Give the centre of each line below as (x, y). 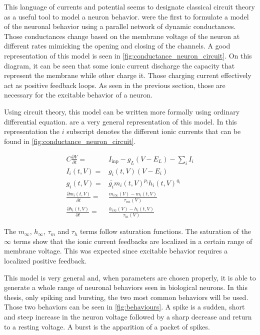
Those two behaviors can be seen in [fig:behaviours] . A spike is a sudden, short (124, 307)
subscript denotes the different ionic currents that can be (154, 131)
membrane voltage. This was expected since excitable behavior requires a (116, 251)
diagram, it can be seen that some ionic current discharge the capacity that (119, 65)
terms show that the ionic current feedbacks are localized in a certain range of (133, 241)
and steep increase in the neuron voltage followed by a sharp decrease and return (128, 316)
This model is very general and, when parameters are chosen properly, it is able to (130, 277)
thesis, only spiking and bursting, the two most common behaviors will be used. (126, 297)
